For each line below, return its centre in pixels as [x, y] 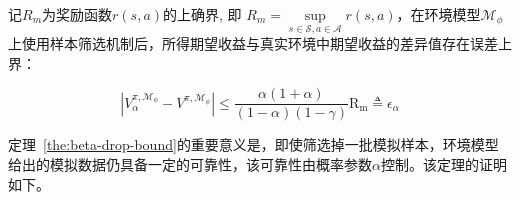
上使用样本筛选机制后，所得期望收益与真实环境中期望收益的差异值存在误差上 [260, 43]
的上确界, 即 [202, 14]
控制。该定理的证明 [443, 164]
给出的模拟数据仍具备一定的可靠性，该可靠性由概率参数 [190, 164]
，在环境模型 [438, 14]
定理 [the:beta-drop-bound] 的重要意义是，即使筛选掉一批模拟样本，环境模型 [253, 144]
